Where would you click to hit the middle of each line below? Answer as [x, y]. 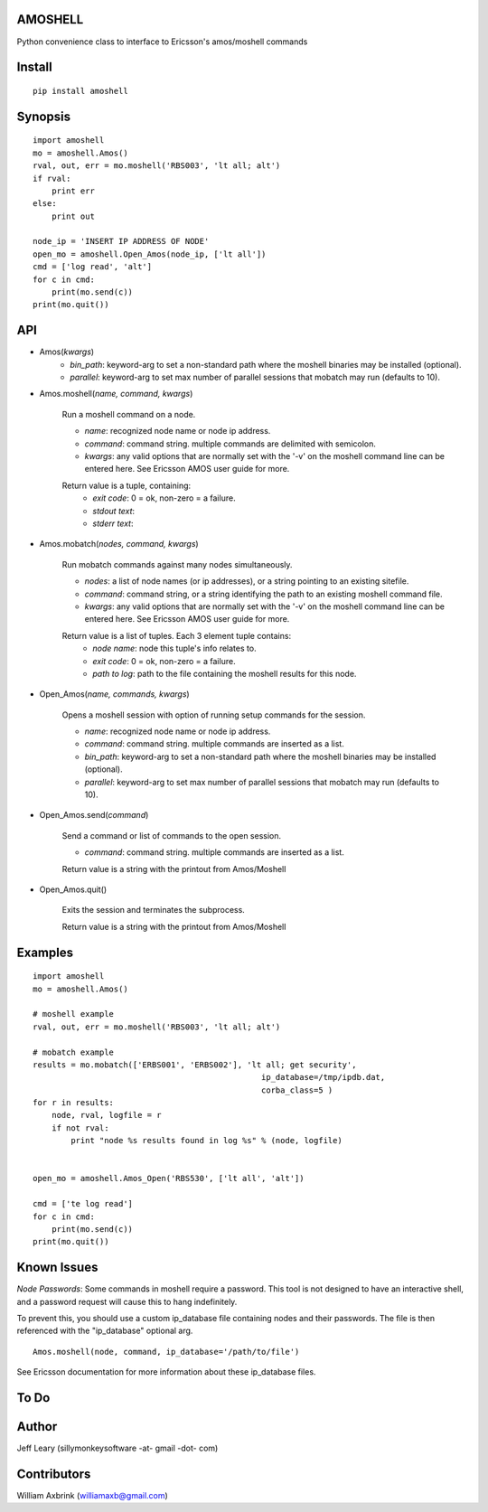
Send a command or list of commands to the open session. [172, 835]
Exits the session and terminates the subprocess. [154, 910]
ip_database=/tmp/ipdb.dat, [323, 1077]
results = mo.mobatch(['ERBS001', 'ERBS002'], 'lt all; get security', [195, 1065]
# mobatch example [74, 1052]
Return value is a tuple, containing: [127, 485]
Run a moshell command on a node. [129, 414]
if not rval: [80, 1128]
